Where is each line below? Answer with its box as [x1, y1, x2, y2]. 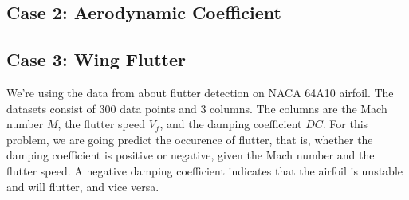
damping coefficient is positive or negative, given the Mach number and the [6, 147, 375, 163]
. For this [322, 116, 368, 132]
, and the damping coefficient [159, 116, 302, 132]
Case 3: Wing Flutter [6, 47, 186, 72]
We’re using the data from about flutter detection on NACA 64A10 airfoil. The [6, 84, 394, 100]
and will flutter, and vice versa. [6, 178, 159, 194]
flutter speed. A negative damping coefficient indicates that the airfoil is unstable [6, 162, 403, 178]
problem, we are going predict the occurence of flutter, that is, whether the [6, 131, 373, 147]
